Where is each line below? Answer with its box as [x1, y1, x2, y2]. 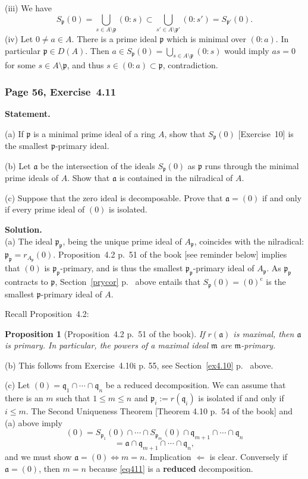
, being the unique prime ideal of [62, 234, 182, 247]
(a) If [5, 127, 24, 139]
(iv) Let [5, 32, 33, 45]
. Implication [144, 451, 191, 463]
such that [56, 392, 90, 404]
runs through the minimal [205, 159, 299, 172]
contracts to [5, 275, 48, 288]
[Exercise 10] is [238, 127, 294, 139]
